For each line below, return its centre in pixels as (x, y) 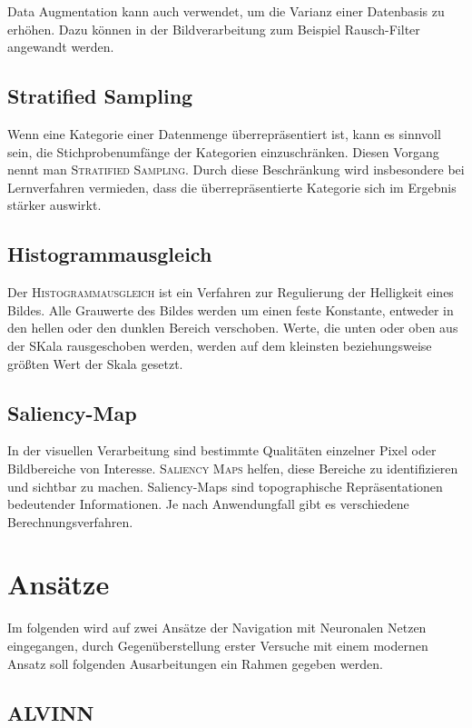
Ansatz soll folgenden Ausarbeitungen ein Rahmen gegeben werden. (195, 663)
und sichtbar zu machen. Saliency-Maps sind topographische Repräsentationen (225, 486)
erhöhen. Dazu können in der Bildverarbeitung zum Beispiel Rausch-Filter (214, 29)
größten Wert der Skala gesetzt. (95, 363)
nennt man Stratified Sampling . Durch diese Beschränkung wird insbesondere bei (236, 170)
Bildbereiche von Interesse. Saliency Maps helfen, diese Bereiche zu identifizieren (233, 468)
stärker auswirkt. (54, 205)
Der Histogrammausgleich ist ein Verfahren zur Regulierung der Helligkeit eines (231, 292)
